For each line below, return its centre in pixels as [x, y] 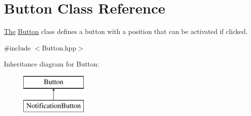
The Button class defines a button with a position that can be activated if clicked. [126, 31]
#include [17, 47]
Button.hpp [59, 47]
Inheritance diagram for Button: [52, 64]
